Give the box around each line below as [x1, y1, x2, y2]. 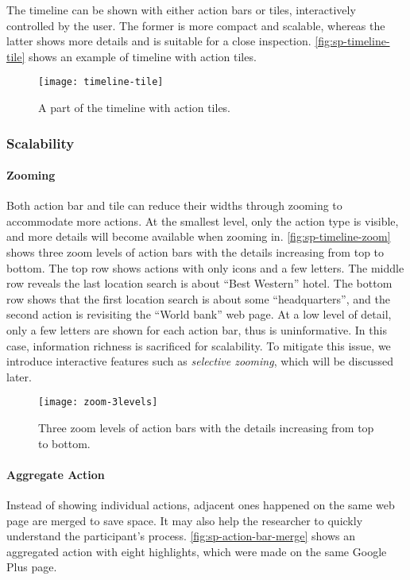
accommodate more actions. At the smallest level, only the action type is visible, [6, 212, 399, 229]
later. [6, 368, 32, 385]
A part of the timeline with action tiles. [38, 99, 231, 116]
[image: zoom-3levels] [38, 396, 158, 408]
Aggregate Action [6, 466, 105, 482]
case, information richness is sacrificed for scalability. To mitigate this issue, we [6, 337, 391, 354]
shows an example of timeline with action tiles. [29, 48, 257, 64]
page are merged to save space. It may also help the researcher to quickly [6, 512, 363, 528]
